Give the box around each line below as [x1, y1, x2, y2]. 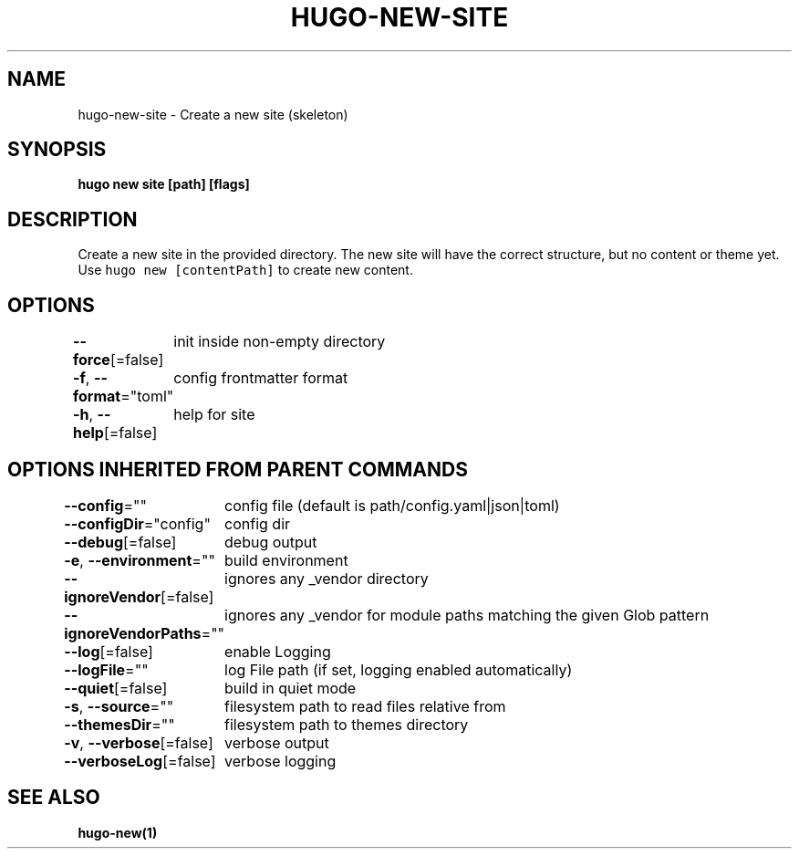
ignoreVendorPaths [64, 623, 202, 642]
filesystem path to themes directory [224, 715, 469, 734]
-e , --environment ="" [64, 550, 215, 569]
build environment [224, 550, 348, 569]
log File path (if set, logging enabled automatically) [224, 660, 573, 679]
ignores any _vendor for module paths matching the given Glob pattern [224, 605, 710, 624]
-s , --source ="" [64, 696, 174, 715]
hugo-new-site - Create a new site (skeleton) [78, 106, 348, 122]
